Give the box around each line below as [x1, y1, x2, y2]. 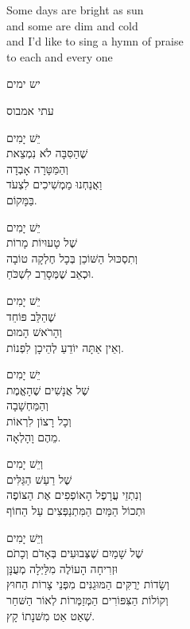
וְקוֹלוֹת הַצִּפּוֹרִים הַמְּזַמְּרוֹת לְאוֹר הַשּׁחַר [6, 591, 169, 607]
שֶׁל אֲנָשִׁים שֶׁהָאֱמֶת [6, 381, 90, 398]
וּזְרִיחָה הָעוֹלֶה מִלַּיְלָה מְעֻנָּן [6, 560, 118, 576]
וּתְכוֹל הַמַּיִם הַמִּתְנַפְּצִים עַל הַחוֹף [6, 502, 145, 519]
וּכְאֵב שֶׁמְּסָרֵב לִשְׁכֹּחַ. [6, 265, 95, 282]
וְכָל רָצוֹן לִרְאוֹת [6, 413, 72, 429]
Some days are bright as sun [6, 2, 144, 18]
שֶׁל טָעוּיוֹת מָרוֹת [6, 234, 77, 251]
